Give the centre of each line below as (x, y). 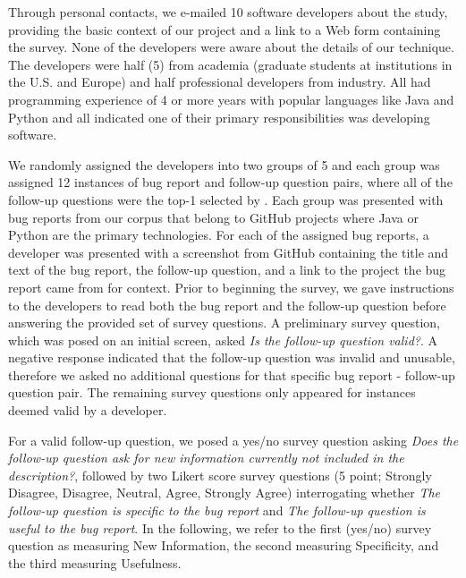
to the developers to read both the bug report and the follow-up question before (227, 305)
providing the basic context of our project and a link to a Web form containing (225, 29)
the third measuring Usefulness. (95, 562)
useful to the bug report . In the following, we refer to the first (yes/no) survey (220, 527)
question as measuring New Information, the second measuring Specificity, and (224, 545)
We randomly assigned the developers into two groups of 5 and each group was (224, 164)
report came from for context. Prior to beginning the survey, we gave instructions (231, 287)
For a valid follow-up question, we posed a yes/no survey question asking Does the (233, 440)
